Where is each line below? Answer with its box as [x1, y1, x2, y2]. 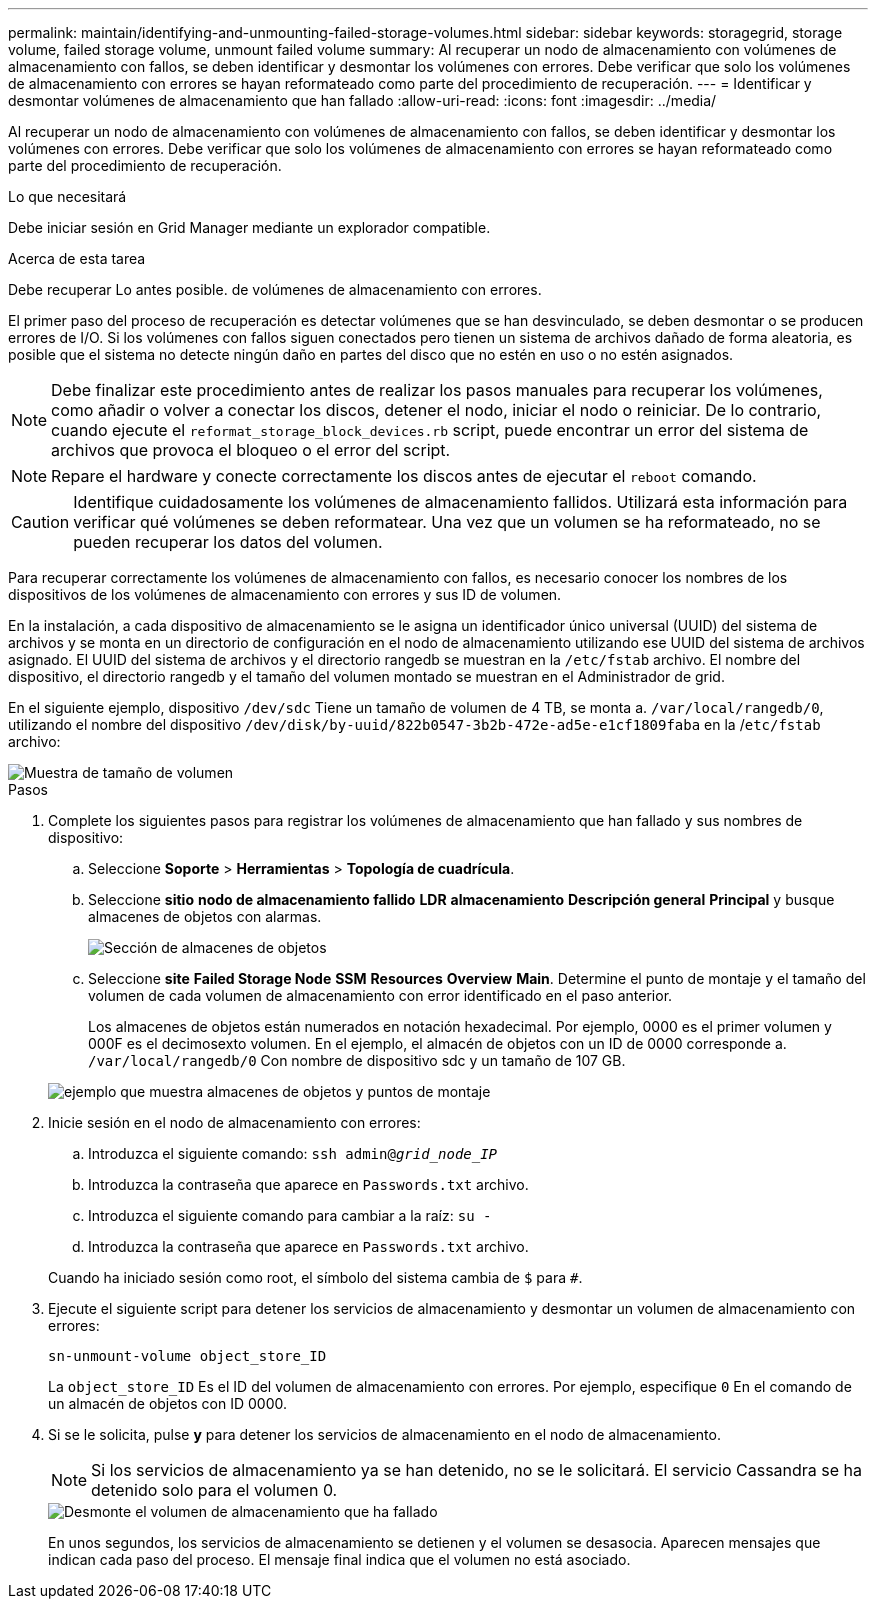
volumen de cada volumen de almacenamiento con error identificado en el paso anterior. [88, 987, 673, 1004]
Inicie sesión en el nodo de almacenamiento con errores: [48, 1114, 421, 1131]
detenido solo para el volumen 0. [91, 1480, 338, 1500]
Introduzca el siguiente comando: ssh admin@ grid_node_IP [88, 1145, 498, 1162]
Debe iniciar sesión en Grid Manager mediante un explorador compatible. [8, 219, 491, 236]
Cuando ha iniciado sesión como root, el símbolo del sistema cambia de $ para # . [48, 1269, 583, 1286]
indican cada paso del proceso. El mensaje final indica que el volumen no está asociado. [48, 1551, 631, 1568]
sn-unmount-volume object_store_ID [48, 1348, 327, 1364]
